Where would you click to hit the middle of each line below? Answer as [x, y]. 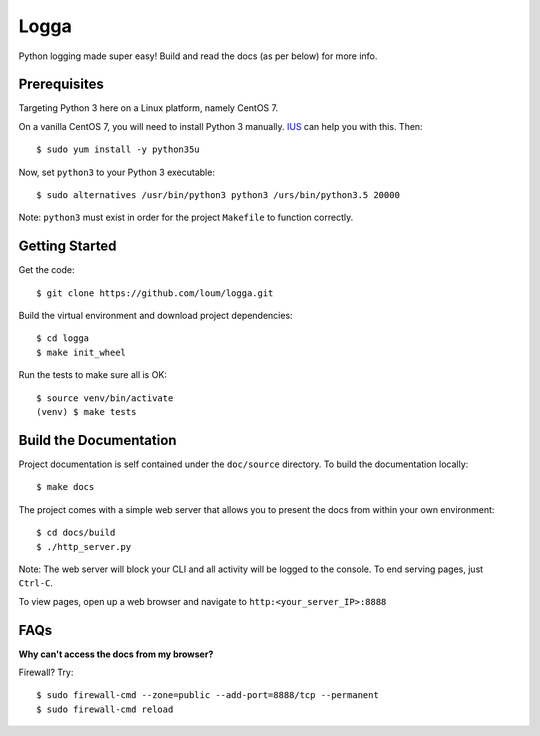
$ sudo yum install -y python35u [118, 149]
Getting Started [67, 246]
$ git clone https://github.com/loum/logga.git [155, 293]
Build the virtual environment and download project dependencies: [156, 316]
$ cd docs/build [76, 533]
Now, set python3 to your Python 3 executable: [116, 172]
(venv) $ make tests [86, 412]
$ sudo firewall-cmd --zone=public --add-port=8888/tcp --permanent [207, 695]
